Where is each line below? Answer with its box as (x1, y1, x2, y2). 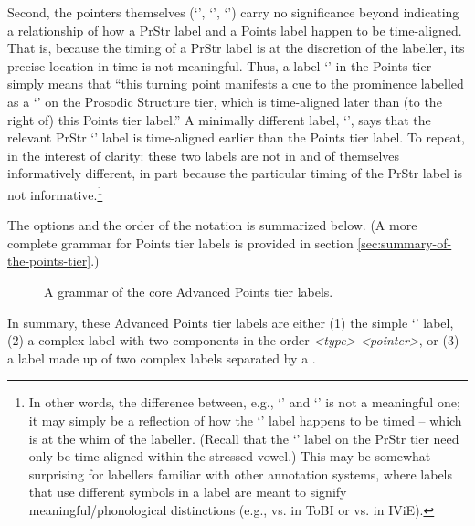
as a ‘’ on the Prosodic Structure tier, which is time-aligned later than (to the (7, 91, 442, 110)
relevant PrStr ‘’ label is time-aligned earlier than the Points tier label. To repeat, (7, 128, 465, 147)
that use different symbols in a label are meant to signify (28, 482, 347, 501)
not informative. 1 (7, 182, 103, 204)
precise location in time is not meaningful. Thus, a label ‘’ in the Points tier (7, 56, 432, 75)
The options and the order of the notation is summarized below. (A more (7, 216, 417, 235)
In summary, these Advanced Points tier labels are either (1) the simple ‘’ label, (7, 312, 454, 331)
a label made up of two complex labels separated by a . (7, 348, 316, 367)
